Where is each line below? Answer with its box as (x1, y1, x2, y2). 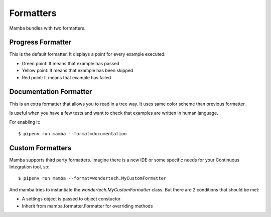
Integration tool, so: (9, 164, 50, 170)
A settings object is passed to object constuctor (22, 196, 121, 202)
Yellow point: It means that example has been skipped (22, 68, 133, 74)
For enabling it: (9, 119, 40, 125)
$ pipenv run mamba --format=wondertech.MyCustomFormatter (18, 175, 167, 181)
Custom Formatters (9, 143, 72, 152)
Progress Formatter (9, 38, 72, 47)
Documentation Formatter (9, 88, 92, 96)
